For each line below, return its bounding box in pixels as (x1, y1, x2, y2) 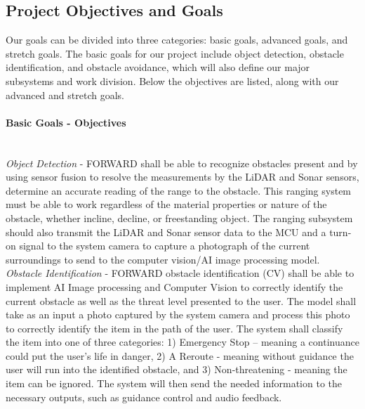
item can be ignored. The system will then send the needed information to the (6, 376, 343, 391)
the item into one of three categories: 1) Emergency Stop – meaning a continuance (6, 335, 359, 349)
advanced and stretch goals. (6, 87, 124, 102)
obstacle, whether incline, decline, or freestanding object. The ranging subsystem (6, 210, 353, 225)
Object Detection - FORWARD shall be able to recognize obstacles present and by (6, 155, 358, 170)
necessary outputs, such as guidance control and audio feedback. (6, 389, 282, 404)
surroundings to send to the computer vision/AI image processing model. (6, 252, 320, 266)
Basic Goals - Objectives (6, 115, 126, 129)
